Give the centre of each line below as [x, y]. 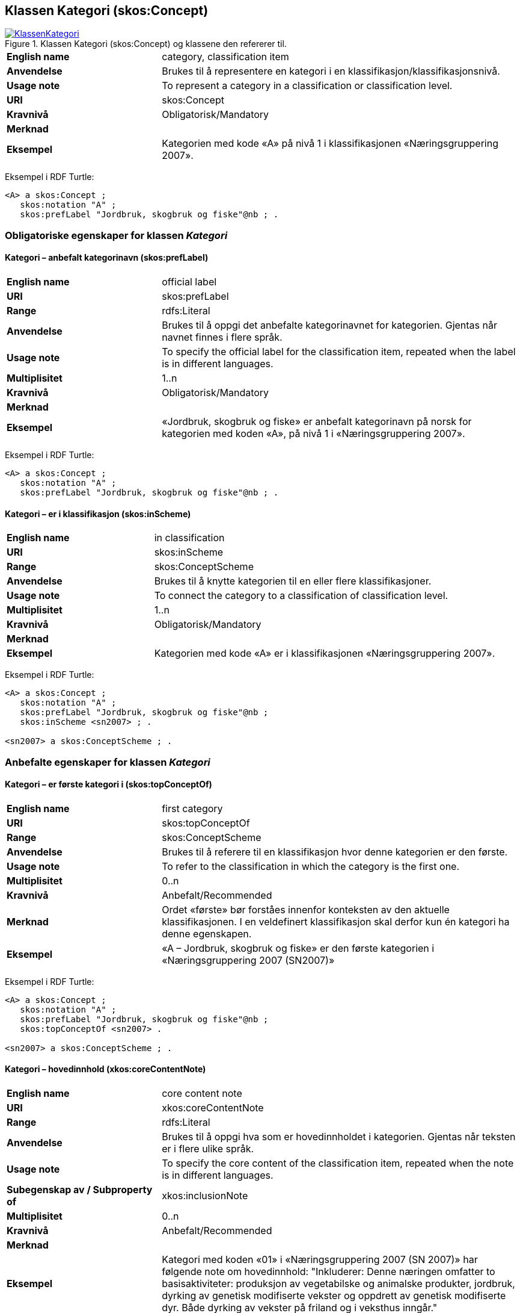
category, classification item [225, 57]
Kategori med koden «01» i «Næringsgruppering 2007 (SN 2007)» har [320, 1260]
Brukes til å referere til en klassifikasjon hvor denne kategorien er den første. [335, 852]
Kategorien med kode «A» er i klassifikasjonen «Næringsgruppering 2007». [325, 653]
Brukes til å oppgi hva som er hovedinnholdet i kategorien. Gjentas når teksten [339, 1137]
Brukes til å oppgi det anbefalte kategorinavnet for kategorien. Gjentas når [330, 325]
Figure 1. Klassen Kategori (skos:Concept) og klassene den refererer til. [146, 44]
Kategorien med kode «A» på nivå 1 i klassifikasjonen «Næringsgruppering [330, 144]
